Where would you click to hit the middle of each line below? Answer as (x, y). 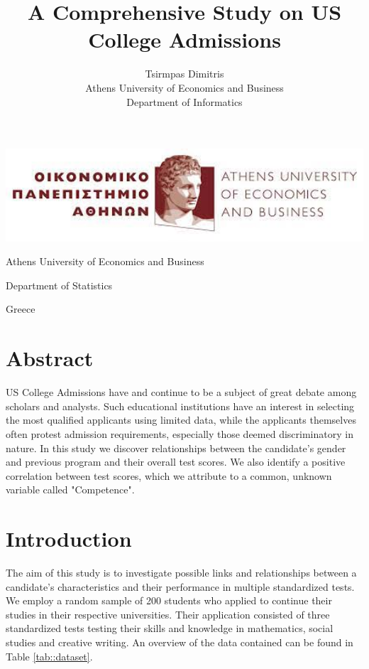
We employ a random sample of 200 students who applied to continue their (169, 600)
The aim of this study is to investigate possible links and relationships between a (181, 573)
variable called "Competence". (70, 489)
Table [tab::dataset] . (49, 656)
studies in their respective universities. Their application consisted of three (168, 614)
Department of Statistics (59, 285)
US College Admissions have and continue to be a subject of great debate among (181, 392)
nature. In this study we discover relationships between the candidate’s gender (176, 448)
